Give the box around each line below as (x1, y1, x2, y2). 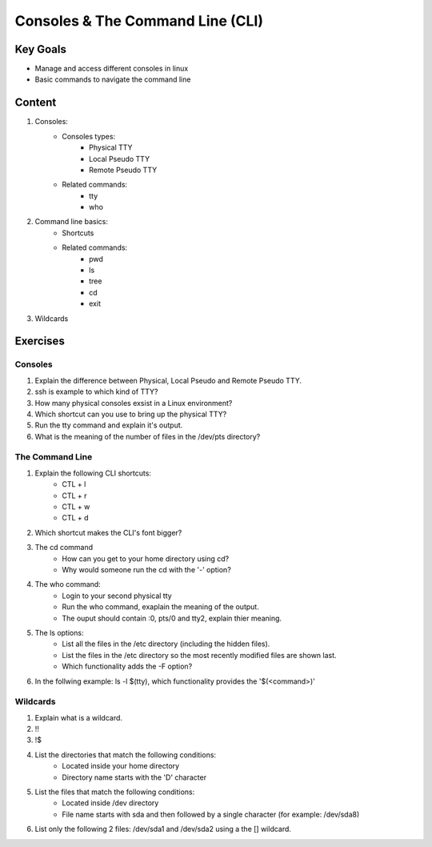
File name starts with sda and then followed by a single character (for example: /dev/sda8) (62, 809, 360, 819)
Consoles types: (62, 131, 116, 141)
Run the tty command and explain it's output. (34, 420, 183, 430)
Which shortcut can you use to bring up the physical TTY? (34, 409, 227, 419)
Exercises (14, 335, 66, 348)
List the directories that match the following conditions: (34, 749, 216, 760)
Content (14, 96, 57, 110)
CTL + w (62, 502, 90, 512)
